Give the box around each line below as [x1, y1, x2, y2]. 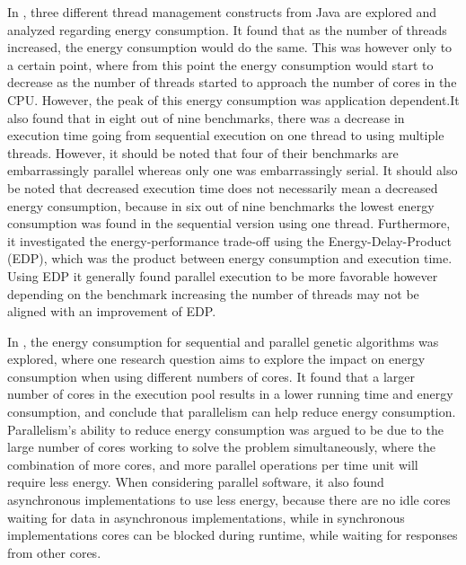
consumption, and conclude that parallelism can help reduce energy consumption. [7, 402, 456, 421]
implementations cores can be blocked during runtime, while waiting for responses [7, 525, 458, 544]
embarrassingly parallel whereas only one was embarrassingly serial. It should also [7, 161, 458, 180]
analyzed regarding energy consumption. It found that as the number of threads [7, 20, 447, 39]
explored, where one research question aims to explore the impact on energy [7, 349, 426, 368]
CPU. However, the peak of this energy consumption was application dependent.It [7, 90, 460, 109]
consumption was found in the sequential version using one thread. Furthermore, [7, 214, 451, 233]
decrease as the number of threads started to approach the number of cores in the [7, 73, 457, 92]
